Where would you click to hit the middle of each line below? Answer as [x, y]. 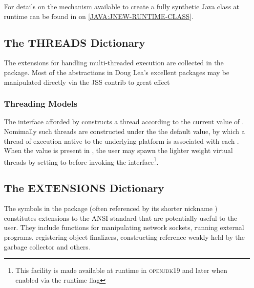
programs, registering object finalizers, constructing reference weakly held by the [124, 237]
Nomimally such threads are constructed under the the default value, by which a [125, 131]
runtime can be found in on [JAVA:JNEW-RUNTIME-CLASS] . [99, 16]
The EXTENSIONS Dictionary [84, 188]
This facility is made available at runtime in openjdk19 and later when [121, 270]
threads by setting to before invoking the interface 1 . [81, 161]
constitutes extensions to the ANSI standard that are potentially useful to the [121, 218]
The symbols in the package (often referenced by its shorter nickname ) [111, 208]
